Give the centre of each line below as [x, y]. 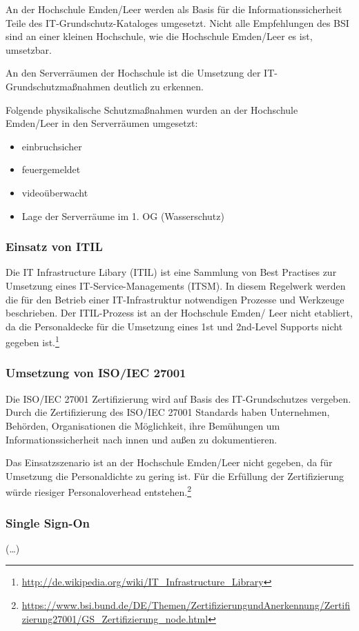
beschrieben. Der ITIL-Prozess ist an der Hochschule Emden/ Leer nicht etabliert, [179, 313]
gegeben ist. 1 [32, 341]
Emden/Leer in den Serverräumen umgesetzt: [102, 123]
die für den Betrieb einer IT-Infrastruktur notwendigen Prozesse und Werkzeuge [175, 299]
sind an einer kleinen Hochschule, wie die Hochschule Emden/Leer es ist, [159, 36]
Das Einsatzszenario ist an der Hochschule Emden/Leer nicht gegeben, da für [169, 462]
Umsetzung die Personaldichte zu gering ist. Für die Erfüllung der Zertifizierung [175, 475]
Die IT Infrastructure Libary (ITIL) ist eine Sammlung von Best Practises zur [171, 272]
